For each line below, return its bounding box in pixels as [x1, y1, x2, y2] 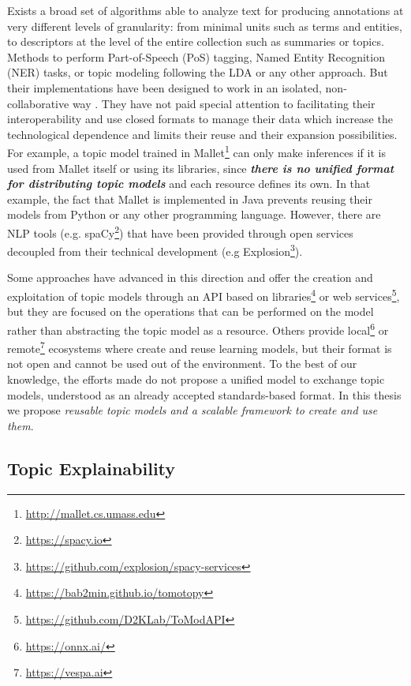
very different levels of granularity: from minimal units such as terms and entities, [7, 17, 402, 34]
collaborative [7, 95, 69, 111]
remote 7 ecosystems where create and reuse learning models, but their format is [7, 338, 392, 356]
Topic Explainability [7, 455, 176, 480]
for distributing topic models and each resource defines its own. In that [7, 175, 371, 192]
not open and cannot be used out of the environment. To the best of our [7, 355, 357, 372]
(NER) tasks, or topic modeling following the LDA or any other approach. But [7, 64, 388, 81]
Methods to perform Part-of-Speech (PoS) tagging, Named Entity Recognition [7, 48, 385, 65]
